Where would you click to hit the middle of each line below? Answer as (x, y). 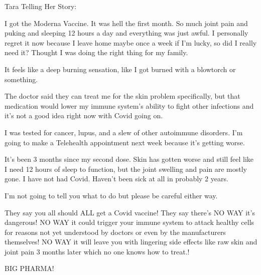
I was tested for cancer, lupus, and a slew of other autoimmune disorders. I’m (124, 132)
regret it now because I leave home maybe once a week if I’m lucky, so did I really (131, 42)
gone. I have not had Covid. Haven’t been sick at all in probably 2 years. (116, 179)
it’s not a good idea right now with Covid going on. (84, 115)
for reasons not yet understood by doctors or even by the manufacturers (115, 232)
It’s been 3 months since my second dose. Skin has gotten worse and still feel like (129, 159)
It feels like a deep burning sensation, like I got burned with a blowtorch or (120, 69)
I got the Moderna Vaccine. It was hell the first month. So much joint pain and (126, 23)
